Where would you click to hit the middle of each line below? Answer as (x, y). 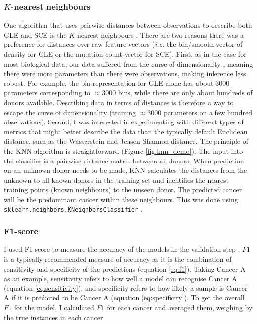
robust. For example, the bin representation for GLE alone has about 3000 (117, 83)
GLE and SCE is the (35, 34)
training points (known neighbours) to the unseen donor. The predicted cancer (123, 189)
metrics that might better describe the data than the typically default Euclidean (126, 131)
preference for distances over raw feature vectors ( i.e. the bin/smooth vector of (123, 44)
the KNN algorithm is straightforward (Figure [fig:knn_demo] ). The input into (124, 150)
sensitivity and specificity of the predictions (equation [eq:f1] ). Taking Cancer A (125, 268)
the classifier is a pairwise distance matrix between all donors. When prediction (124, 160)
